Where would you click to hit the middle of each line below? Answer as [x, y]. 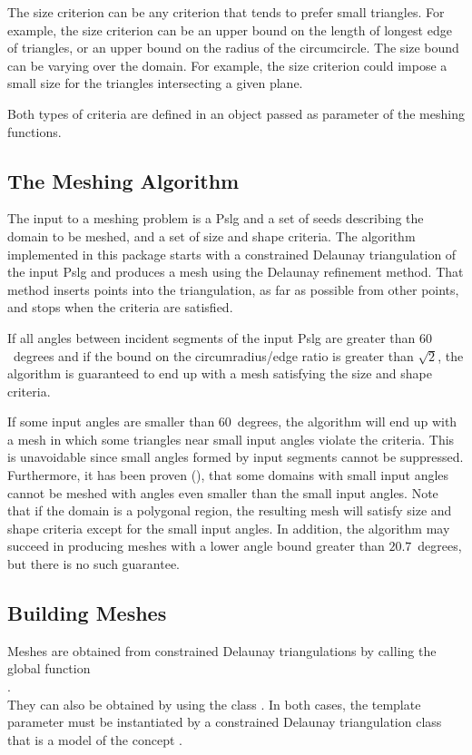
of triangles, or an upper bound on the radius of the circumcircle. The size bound [233, 48]
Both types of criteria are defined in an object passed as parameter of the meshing [236, 113]
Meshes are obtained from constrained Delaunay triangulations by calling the [222, 650]
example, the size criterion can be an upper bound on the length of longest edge [230, 29]
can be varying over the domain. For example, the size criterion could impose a [227, 65]
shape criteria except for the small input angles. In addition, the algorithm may [229, 528]
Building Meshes [87, 613]
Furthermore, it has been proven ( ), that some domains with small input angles [228, 475]
